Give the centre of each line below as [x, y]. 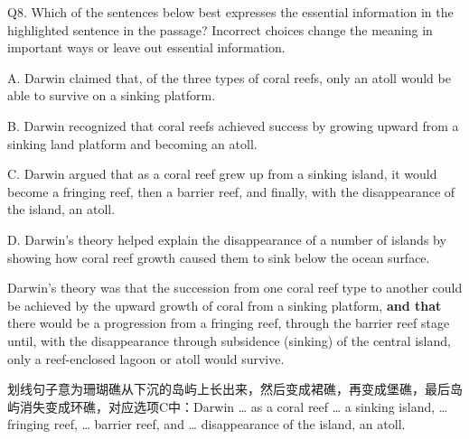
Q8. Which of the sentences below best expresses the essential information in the [230, 12]
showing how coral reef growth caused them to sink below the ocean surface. [219, 257]
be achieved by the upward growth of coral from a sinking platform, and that [225, 305]
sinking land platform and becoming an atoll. [132, 143]
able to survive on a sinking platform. [112, 95]
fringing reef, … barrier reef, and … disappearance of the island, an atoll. [206, 424]
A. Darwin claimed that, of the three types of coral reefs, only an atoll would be [229, 77]
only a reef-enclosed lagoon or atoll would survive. [146, 358]
